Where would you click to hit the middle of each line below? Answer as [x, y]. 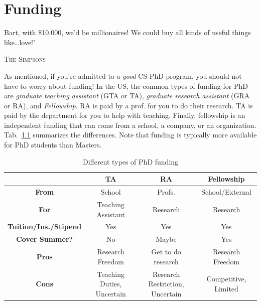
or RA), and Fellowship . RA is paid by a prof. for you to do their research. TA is [128, 105]
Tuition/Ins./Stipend [45, 226]
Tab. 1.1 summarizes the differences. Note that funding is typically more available [130, 135]
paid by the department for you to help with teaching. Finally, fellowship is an [125, 115]
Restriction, [166, 284]
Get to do [166, 252]
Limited [226, 288]
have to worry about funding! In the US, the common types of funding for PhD [126, 86]
